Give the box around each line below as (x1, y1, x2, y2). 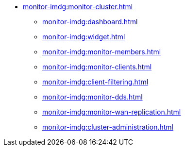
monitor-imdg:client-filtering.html (42, 78, 149, 86)
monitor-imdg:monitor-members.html (42, 48, 161, 56)
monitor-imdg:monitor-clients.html (42, 63, 152, 71)
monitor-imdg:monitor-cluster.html (23, 2, 133, 11)
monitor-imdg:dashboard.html (42, 17, 138, 26)
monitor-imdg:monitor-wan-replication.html (42, 108, 181, 116)
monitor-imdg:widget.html (42, 33, 125, 41)
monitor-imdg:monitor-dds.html (42, 93, 143, 101)
